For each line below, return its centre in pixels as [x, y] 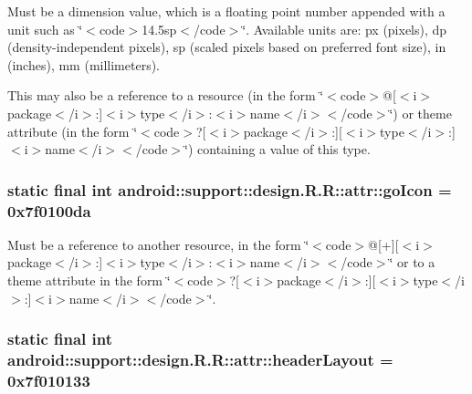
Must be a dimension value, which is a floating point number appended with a [226, 11]
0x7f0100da [49, 210]
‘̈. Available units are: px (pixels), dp [345, 29]
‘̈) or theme [420, 113]
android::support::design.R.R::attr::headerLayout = [200, 360]
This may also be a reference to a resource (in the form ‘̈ [166, 95]
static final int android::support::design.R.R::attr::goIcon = [230, 189]
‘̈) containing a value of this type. [278, 149]
